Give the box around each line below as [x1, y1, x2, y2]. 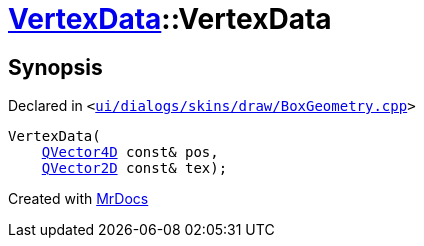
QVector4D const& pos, [41, 144, 219, 161]
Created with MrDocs [8, 190, 149, 208]
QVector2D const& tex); [41, 160, 228, 177]
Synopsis [8, 54, 103, 80]
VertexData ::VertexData [8, 2, 332, 36]
